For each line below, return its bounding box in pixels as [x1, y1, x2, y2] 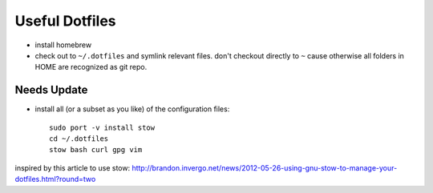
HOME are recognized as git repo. [34, 62, 148, 72]
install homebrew [34, 40, 92, 50]
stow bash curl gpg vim [49, 145, 143, 155]
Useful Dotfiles [14, 12, 116, 30]
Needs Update [14, 83, 88, 97]
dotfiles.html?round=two [14, 175, 96, 184]
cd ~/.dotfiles [49, 135, 109, 143]
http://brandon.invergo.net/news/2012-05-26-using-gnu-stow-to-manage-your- [132, 163, 398, 172]
